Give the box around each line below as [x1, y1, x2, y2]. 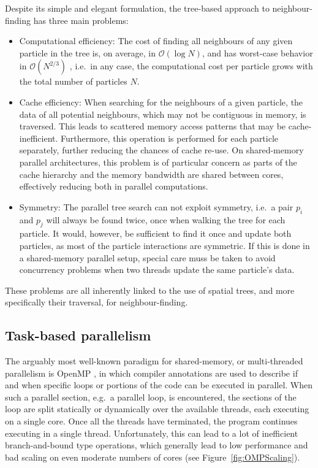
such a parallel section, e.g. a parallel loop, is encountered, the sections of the [5, 390, 297, 403]
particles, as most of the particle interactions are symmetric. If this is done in [19, 239, 310, 251]
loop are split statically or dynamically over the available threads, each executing [5, 402, 309, 415]
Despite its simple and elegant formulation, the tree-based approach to [5, 2, 270, 14]
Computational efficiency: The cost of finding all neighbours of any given [19, 34, 293, 47]
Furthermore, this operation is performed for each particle [61, 131, 279, 144]
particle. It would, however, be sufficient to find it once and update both [19, 227, 292, 240]
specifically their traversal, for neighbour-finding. [5, 296, 188, 309]
